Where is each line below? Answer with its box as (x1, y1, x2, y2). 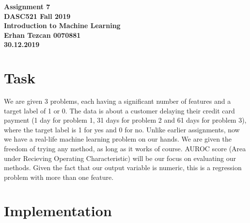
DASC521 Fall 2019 (4, 11, 71, 21)
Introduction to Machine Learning (4, 20, 121, 31)
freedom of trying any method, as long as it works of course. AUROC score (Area (4, 143, 246, 154)
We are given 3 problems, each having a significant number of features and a (4, 96, 231, 106)
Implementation (4, 200, 112, 220)
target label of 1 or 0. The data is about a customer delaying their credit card (4, 105, 235, 115)
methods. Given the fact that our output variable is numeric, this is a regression (4, 162, 242, 173)
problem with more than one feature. (4, 172, 114, 182)
